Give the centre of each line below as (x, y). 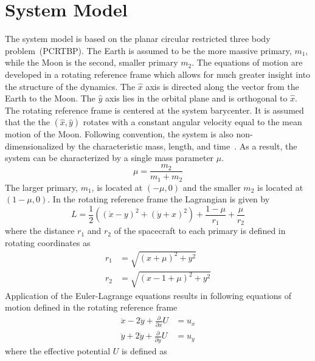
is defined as (144, 350)
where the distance (40, 231)
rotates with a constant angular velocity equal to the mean (192, 122)
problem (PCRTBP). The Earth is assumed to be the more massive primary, (148, 50)
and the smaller (212, 187)
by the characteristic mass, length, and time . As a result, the (182, 146)
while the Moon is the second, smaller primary (92, 62)
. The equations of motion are (247, 62)
